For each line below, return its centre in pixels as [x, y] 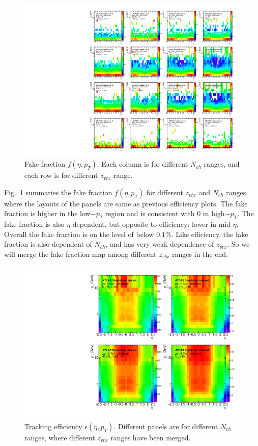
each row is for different [61, 175]
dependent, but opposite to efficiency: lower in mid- [153, 224]
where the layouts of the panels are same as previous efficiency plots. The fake [126, 203]
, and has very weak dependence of [160, 244]
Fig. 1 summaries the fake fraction [58, 192]
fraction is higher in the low [47, 213]
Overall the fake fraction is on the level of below [79, 234]
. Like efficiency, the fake [210, 234]
